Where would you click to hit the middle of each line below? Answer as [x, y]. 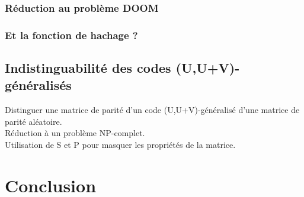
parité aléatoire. [33, 121]
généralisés [38, 85]
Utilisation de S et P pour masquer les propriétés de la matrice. [120, 145]
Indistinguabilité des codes [88, 68]
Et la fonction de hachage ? [71, 35]
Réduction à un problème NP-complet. [75, 133]
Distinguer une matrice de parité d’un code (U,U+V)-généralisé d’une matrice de [152, 110]
